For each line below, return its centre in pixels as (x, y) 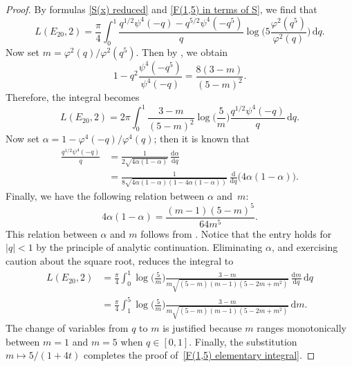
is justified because (202, 328)
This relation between (52, 233)
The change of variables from (67, 328)
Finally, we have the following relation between (105, 195)
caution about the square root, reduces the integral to (120, 260)
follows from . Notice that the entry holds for (236, 233)
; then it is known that (202, 139)
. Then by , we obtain (182, 51)
